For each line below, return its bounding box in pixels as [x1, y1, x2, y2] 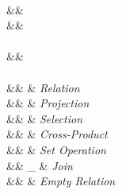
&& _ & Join [6, 157, 73, 173]
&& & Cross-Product [6, 126, 108, 142]
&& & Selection [6, 110, 83, 126]
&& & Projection [6, 95, 90, 111]
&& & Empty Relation [6, 173, 116, 189]
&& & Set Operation [6, 141, 106, 157]
